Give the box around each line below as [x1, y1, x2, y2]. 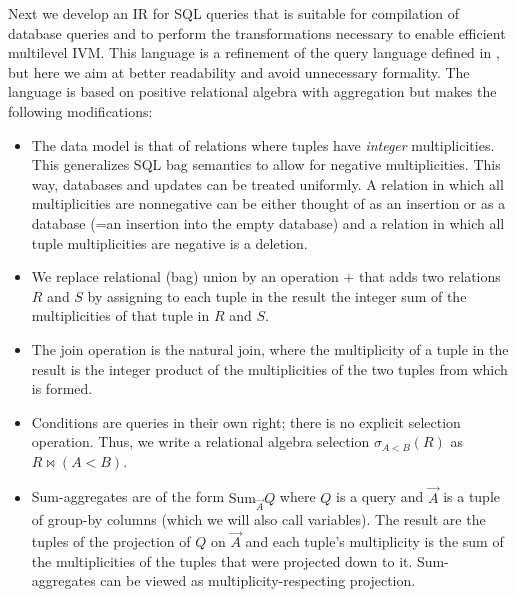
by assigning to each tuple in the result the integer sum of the [87, 285, 467, 306]
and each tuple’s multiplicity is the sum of [245, 531, 504, 552]
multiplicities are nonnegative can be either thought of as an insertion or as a [31, 193, 506, 214]
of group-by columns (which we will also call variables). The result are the [31, 509, 486, 530]
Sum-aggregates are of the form [31, 486, 225, 507]
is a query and [336, 486, 424, 507]
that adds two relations [359, 266, 501, 287]
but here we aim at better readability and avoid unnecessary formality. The [8, 61, 470, 82]
